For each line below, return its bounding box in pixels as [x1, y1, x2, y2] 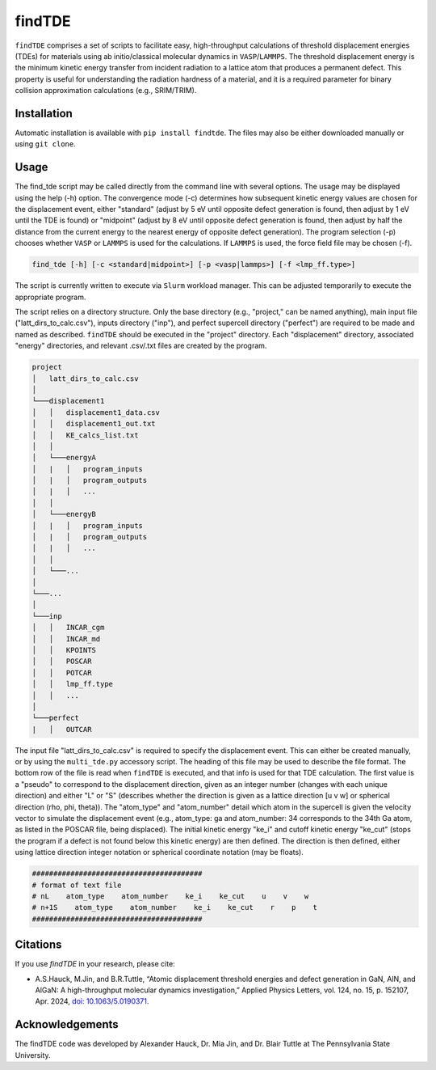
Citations [15, 938, 62, 952]
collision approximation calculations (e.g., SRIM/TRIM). [15, 86, 197, 95]
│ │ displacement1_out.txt [31, 419, 157, 429]
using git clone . [15, 139, 76, 149]
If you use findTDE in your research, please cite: [15, 959, 175, 969]
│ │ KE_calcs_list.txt [31, 430, 139, 440]
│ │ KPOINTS [31, 645, 97, 654]
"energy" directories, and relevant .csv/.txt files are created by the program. [15, 340, 267, 351]
